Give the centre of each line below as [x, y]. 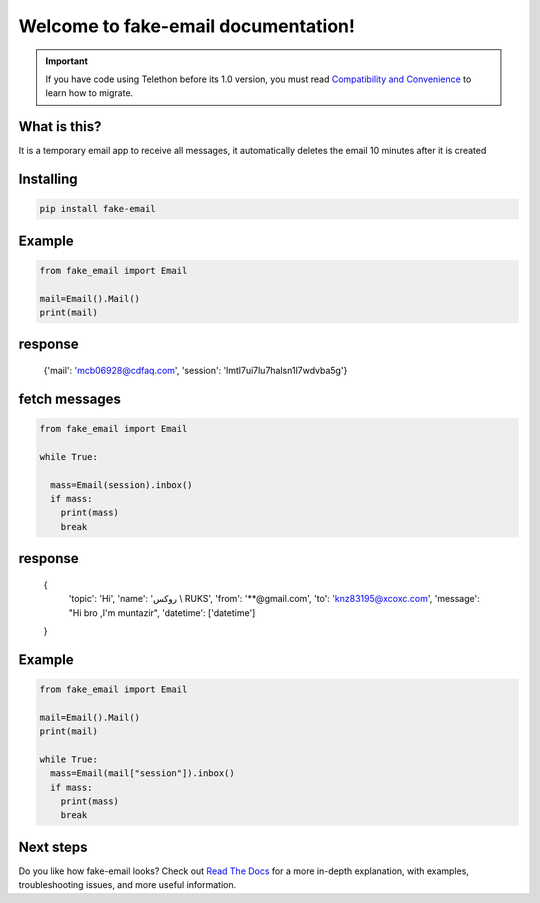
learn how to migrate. [89, 93]
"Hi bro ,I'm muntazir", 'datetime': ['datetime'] [162, 612]
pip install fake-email [98, 209]
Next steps [53, 846]
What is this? [60, 126]
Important [67, 61]
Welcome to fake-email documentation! [186, 26]
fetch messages [70, 398]
